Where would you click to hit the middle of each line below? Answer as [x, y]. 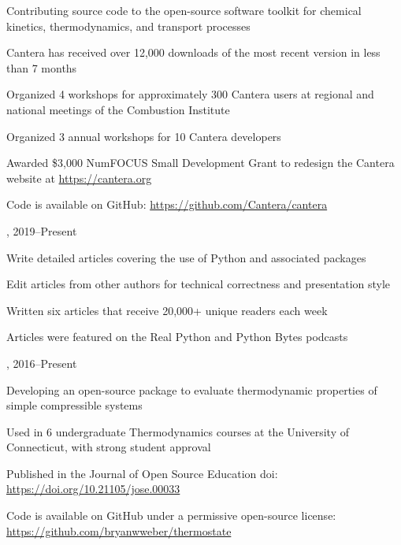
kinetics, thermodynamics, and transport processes [128, 26]
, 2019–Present [42, 230]
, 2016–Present [42, 363]
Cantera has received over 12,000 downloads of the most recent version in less [193, 52]
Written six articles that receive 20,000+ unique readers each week [167, 310]
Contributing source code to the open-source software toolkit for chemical [184, 10]
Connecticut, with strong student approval [109, 447]
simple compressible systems [74, 405]
